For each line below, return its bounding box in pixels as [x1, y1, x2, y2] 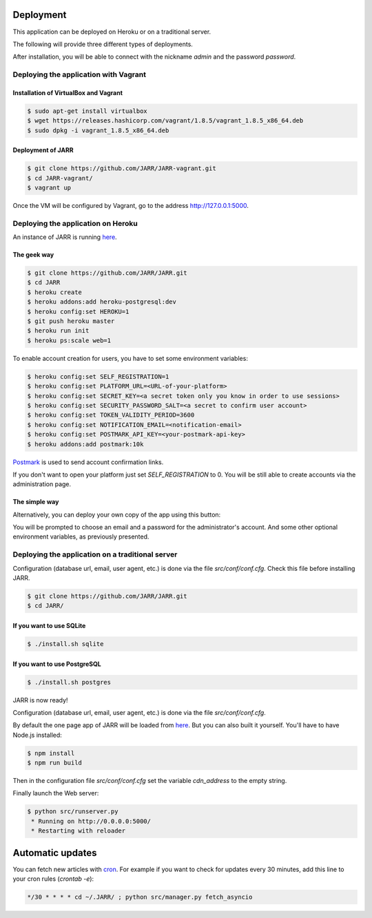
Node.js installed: [12, 731, 62, 739]
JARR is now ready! [12, 696, 68, 704]
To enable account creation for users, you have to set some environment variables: [12, 354, 248, 362]
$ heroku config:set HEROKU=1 [27, 307, 130, 315]
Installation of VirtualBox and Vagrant [12, 88, 123, 96]
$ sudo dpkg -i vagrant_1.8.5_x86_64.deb [27, 126, 169, 134]
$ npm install [27, 749, 75, 757]
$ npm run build [27, 759, 83, 767]
